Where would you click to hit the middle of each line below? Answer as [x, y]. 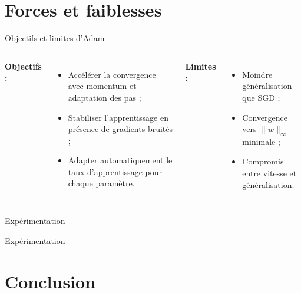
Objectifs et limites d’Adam [55, 38]
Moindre [257, 74]
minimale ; [261, 141]
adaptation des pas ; [105, 97]
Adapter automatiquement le [120, 160]
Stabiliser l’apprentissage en [118, 117]
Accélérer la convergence [112, 74]
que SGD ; [261, 97]
